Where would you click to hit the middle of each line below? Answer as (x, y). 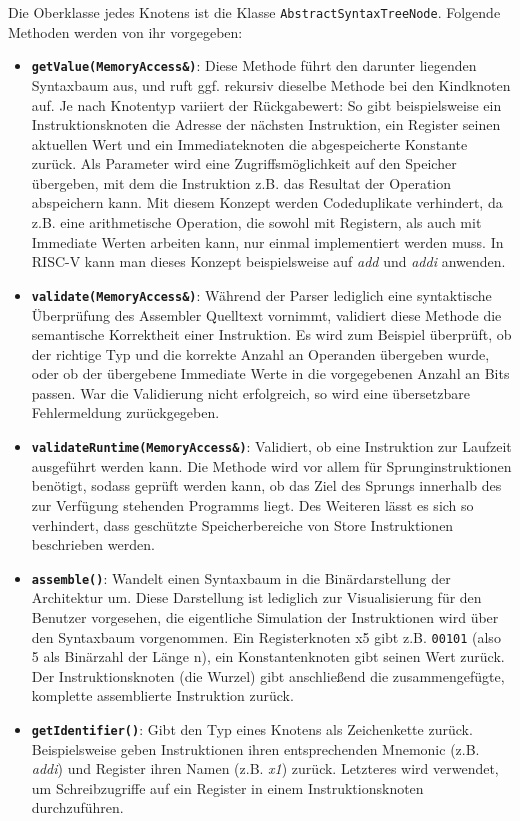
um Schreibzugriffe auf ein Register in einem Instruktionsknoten (227, 787)
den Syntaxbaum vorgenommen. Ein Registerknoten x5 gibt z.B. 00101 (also (266, 636)
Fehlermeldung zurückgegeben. (125, 412)
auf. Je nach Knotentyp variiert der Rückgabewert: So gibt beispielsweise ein (266, 104)
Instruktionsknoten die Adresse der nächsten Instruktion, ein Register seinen (266, 124)
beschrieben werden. (93, 544)
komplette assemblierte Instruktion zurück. (162, 695)
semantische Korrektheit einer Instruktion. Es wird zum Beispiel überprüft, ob (271, 334)
